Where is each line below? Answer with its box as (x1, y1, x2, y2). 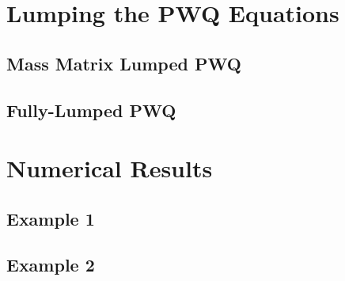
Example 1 (6, 206, 95, 230)
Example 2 (6, 253, 95, 277)
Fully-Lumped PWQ (6, 97, 176, 122)
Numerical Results (6, 152, 213, 184)
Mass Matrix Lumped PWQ (6, 51, 241, 75)
